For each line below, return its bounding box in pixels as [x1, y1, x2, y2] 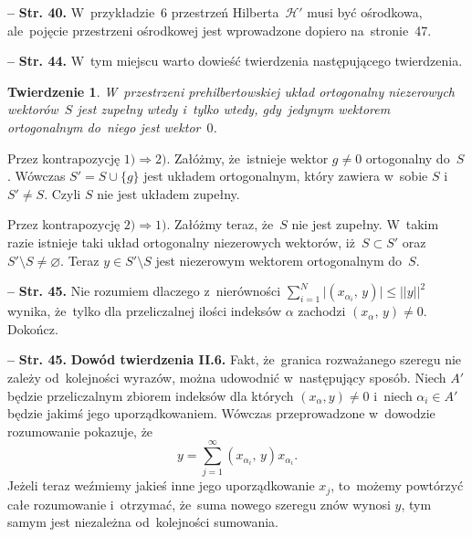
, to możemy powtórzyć [330, 476, 464, 495]
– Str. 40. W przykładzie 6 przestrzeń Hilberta [7, 3, 279, 21]
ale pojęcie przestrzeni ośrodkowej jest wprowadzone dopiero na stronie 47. [7, 20, 432, 39]
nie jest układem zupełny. [97, 184, 240, 203]
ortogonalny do [365, 148, 450, 167]
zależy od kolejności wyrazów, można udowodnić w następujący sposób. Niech [7, 367, 446, 386]
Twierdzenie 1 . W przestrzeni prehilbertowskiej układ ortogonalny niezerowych [7, 81, 456, 100]
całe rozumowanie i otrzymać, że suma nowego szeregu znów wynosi [7, 494, 391, 513]
